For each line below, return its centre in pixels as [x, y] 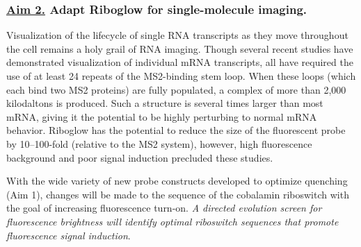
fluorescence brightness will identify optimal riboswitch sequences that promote [173, 221]
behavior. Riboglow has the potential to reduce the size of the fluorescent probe [176, 130]
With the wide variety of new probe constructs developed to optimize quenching [177, 181]
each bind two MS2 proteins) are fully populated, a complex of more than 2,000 [176, 89]
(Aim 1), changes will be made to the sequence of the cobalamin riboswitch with [178, 194]
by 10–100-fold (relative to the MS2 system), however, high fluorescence [159, 143]
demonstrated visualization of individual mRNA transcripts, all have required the [180, 62]
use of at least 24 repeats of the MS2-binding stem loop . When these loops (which [181, 76]
